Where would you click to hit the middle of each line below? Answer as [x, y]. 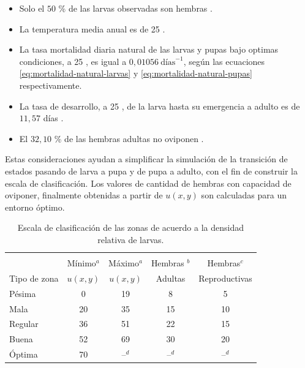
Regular [24, 324]
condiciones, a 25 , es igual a [73, 61]
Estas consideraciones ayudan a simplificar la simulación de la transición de [146, 159]
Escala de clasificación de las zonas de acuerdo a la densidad [130, 227]
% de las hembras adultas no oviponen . [129, 138]
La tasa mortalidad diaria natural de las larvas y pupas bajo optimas [149, 49]
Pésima [23, 293]
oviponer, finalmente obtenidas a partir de [84, 195]
